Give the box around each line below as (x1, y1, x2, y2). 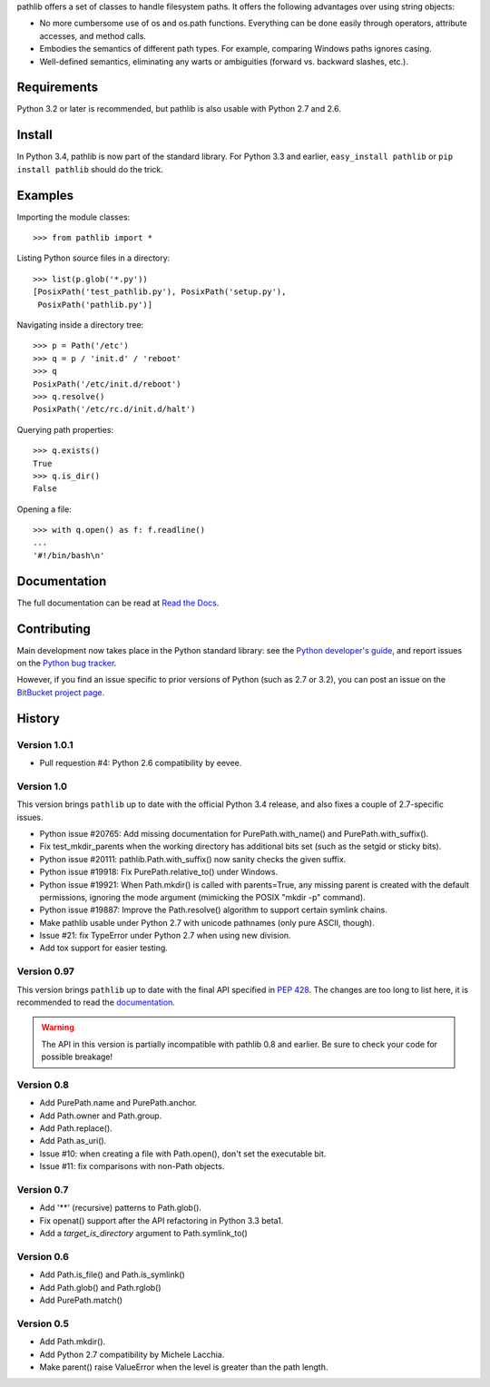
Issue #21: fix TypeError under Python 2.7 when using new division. (39, 930, 291, 941)
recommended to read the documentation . (16, 997, 176, 1008)
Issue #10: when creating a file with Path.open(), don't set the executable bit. (39, 1148, 327, 1159)
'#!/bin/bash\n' (33, 550, 105, 560)
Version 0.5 (16, 1317, 70, 1330)
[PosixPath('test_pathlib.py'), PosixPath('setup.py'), (33, 287, 287, 297)
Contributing (16, 621, 91, 636)
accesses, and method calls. (39, 30, 147, 41)
